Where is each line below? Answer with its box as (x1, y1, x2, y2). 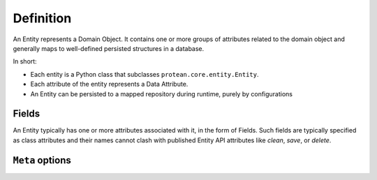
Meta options (13, 154, 71, 166)
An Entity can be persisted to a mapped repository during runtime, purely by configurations (30, 89, 293, 98)
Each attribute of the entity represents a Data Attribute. (30, 80, 188, 89)
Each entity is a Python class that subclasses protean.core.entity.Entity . (30, 70, 259, 78)
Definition (13, 10, 72, 26)
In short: (13, 57, 38, 66)
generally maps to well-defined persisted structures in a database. (13, 44, 205, 52)
